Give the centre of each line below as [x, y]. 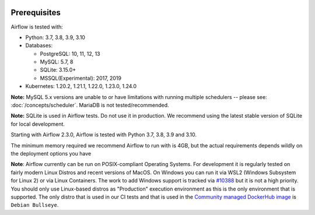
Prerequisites [36, 13]
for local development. [38, 124]
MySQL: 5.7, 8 [57, 62]
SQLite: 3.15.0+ [58, 70]
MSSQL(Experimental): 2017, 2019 [81, 78]
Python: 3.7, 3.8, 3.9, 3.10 [55, 37]
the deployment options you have [51, 153]
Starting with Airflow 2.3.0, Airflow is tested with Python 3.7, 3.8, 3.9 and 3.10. [104, 135]
